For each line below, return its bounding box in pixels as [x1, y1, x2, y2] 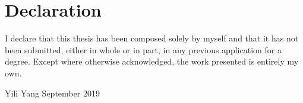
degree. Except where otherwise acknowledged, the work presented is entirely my [5, 55, 299, 67]
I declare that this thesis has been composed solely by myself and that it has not [5, 32, 299, 44]
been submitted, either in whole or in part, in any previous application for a [5, 43, 282, 56]
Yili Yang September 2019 [5, 86, 100, 99]
